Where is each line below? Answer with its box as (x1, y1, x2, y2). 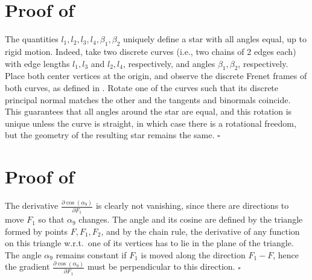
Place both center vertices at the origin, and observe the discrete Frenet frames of (5, 69, 307, 82)
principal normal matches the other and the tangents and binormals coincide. (5, 93, 291, 106)
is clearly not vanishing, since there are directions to (95, 199, 289, 212)
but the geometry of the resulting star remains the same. (5, 129, 215, 141)
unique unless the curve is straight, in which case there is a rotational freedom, (5, 116, 296, 129)
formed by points (5, 224, 68, 237)
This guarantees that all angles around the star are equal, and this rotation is (5, 105, 292, 118)
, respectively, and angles (123, 57, 215, 69)
